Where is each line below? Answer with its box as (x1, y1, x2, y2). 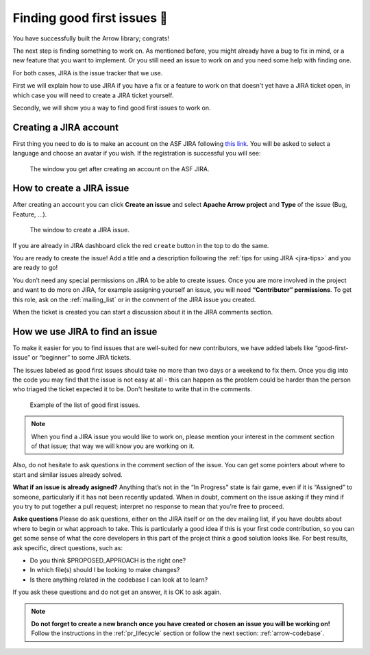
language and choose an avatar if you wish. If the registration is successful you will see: (12, 149, 261, 158)
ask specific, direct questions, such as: (12, 543, 123, 552)
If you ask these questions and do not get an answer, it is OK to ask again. (12, 588, 222, 596)
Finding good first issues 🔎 (12, 10, 168, 25)
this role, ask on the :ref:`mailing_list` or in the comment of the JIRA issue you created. (12, 295, 256, 304)
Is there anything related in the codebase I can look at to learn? (29, 576, 208, 584)
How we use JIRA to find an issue (12, 325, 158, 337)
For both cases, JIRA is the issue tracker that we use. (12, 69, 163, 77)
